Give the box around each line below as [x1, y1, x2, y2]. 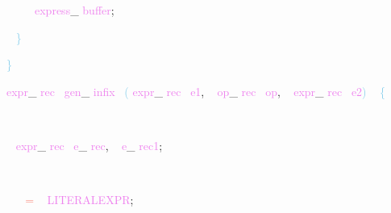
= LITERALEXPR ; [25, 191, 134, 208]
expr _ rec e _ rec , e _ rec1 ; [15, 136, 163, 153]
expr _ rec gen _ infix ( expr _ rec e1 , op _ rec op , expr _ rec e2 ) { [6, 82, 385, 99]
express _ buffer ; [35, 2, 114, 18]
